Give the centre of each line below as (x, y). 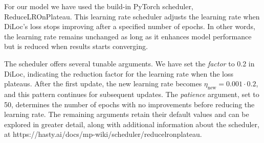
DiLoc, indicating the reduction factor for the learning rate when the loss (119, 73)
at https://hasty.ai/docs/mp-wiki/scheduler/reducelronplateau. (103, 134)
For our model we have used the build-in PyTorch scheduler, (99, 6)
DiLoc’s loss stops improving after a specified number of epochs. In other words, (130, 26)
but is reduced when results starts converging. (76, 46)
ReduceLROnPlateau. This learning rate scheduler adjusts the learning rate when (132, 16)
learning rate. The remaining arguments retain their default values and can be (127, 114)
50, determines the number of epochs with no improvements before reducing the (129, 104)
